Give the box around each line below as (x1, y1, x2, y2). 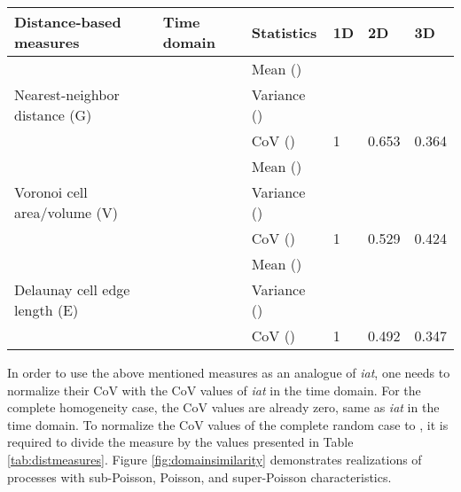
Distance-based (14, 12, 121, 32)
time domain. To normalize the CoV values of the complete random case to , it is (7, 415, 449, 433)
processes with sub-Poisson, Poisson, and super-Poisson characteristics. (7, 467, 392, 486)
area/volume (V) (14, 202, 118, 223)
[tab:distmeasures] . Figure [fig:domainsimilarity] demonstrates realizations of (7, 449, 422, 468)
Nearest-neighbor (14, 84, 120, 105)
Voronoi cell (14, 182, 88, 202)
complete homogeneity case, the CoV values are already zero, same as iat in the (7, 398, 440, 417)
